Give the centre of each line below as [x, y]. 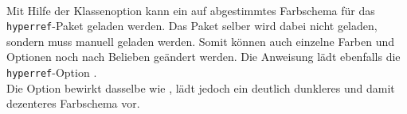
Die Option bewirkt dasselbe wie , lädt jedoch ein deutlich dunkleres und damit [201, 87]
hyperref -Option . [52, 72]
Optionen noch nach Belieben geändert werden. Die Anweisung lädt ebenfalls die [203, 57]
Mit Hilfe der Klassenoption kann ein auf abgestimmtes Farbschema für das [191, 10]
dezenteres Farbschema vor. [73, 103]
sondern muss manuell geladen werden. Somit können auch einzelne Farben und [201, 41]
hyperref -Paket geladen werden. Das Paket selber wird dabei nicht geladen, [192, 26]
